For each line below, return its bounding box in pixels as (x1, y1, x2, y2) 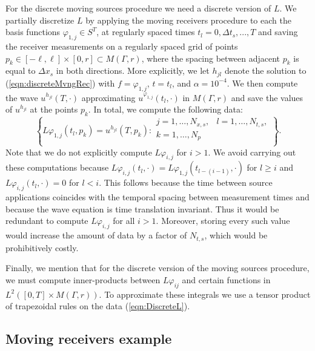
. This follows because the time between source (99, 176, 273, 189)
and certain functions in (182, 273, 271, 286)
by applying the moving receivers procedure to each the (85, 13, 291, 26)
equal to (5, 64, 36, 77)
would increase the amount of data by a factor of (5, 229, 187, 241)
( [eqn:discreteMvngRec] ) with (5, 76, 115, 89)
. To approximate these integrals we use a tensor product (99, 287, 311, 300)
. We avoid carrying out (208, 145, 296, 158)
